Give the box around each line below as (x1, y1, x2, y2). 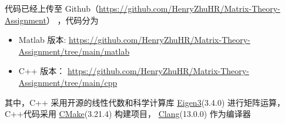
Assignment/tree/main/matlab (18, 45, 130, 57)
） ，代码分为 (46, 14, 99, 26)
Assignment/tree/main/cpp (18, 76, 118, 88)
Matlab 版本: (18, 33, 66, 46)
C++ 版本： (18, 65, 65, 77)
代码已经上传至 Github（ (5, 2, 99, 14)
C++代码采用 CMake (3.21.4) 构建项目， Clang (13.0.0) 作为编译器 (5, 108, 251, 120)
